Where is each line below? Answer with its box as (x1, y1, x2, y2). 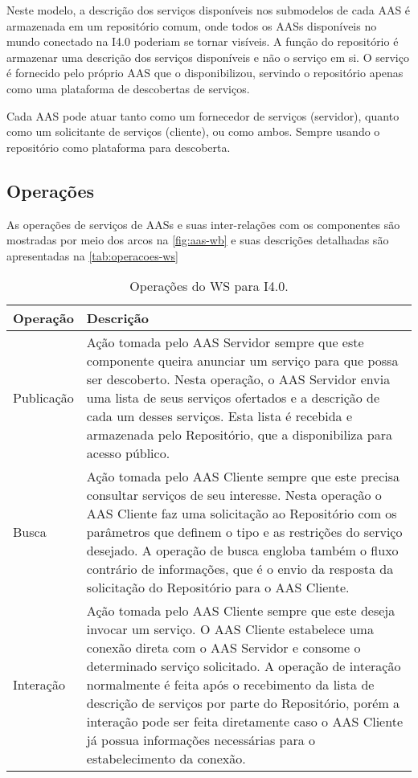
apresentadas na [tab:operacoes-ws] (6, 247, 178, 264)
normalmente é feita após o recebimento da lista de (86, 675, 375, 694)
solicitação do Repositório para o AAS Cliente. (86, 578, 350, 597)
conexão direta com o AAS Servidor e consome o (86, 638, 361, 657)
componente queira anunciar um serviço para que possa (86, 351, 399, 371)
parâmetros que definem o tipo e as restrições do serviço (86, 522, 403, 542)
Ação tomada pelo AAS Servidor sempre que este (86, 333, 364, 352)
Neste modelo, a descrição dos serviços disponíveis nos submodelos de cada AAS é (6, 2, 411, 18)
